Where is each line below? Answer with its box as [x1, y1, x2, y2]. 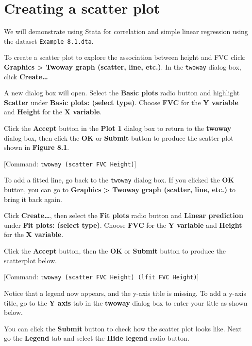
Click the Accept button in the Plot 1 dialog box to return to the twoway [4, 123, 232, 133]
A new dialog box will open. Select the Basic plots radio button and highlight [4, 88, 240, 98]
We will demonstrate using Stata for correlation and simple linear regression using [4, 26, 248, 36]
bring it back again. [4, 194, 62, 204]
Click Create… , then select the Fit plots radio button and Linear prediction [4, 210, 243, 220]
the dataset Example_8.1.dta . [4, 36, 94, 46]
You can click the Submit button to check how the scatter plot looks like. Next [4, 323, 242, 333]
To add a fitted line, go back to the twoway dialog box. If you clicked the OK [4, 175, 235, 185]
